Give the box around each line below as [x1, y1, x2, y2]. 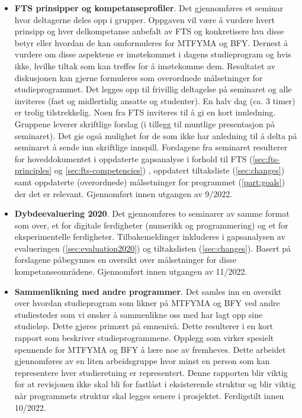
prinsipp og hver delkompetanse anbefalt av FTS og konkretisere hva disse [14, 25, 284, 37]
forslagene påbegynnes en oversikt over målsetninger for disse [14, 253, 237, 266]
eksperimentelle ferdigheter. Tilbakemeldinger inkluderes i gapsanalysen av [14, 230, 285, 243]
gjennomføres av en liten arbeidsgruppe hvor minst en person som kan [14, 355, 270, 367]
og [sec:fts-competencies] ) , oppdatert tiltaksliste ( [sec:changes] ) [54, 164, 285, 176]
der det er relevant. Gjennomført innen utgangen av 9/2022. [14, 187, 233, 200]
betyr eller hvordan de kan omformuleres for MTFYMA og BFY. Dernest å [14, 36, 288, 49]
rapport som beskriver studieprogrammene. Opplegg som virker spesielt [14, 332, 274, 344]
